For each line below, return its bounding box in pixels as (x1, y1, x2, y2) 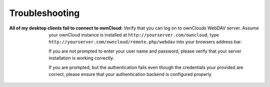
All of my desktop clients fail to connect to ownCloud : (9, 25, 123, 31)
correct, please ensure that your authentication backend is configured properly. (48, 71, 212, 77)
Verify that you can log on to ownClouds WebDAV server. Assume (123, 25, 259, 31)
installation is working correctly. (48, 55, 114, 61)
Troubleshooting (9, 7, 80, 18)
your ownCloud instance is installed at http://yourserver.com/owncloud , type (48, 31, 219, 37)
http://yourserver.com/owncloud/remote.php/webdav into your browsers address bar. (48, 39, 242, 45)
